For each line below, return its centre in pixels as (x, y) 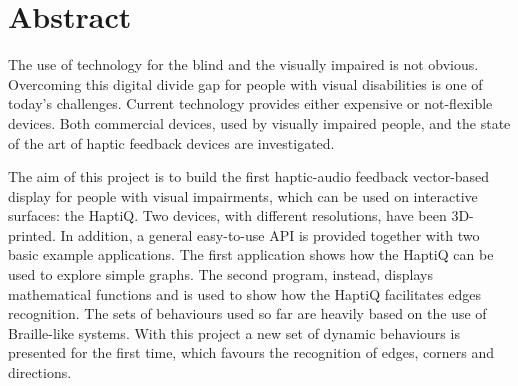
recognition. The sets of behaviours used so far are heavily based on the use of (247, 313)
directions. (40, 372)
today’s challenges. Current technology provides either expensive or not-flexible (250, 103)
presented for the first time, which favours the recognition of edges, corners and (251, 352)
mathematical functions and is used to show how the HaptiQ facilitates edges (244, 293)
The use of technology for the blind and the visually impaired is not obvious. (243, 64)
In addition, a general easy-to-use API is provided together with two (270, 234)
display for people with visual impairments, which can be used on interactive (243, 195)
